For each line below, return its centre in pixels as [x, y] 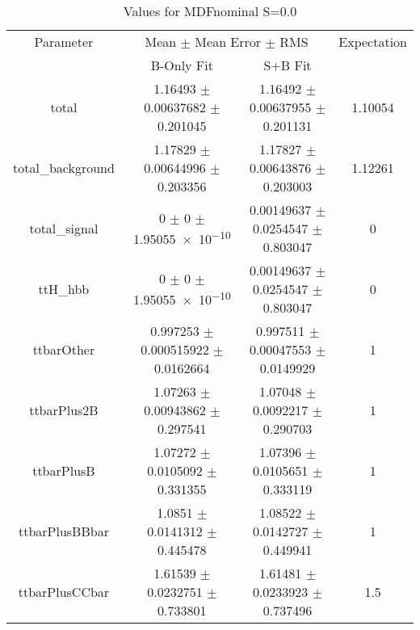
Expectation [373, 42]
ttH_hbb [64, 289]
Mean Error [228, 42]
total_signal [64, 228]
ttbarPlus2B [64, 410]
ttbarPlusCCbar [64, 592]
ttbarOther [64, 349]
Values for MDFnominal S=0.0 [210, 11]
